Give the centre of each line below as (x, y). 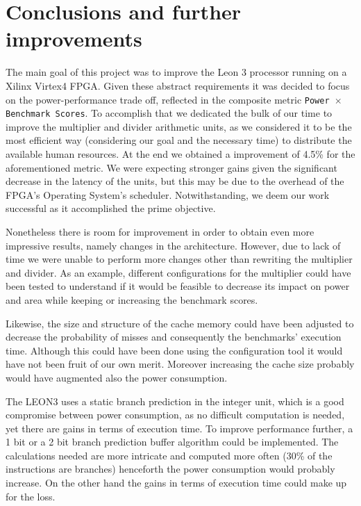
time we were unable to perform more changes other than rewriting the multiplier (179, 259)
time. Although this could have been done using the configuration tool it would (174, 350)
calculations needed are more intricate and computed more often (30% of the (169, 455)
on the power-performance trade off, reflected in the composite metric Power (168, 99)
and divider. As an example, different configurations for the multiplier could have (178, 272)
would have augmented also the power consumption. (117, 377)
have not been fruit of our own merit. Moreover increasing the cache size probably (180, 364)
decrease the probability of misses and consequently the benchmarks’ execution (174, 337)
